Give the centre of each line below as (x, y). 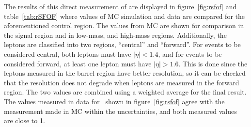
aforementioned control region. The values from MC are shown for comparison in (124, 25)
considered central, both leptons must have (68, 54)
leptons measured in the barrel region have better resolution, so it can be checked (125, 73)
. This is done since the (213, 63)
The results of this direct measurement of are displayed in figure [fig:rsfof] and (120, 6)
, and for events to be (190, 54)
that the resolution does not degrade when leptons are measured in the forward (122, 82)
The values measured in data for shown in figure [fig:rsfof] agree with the (114, 101)
